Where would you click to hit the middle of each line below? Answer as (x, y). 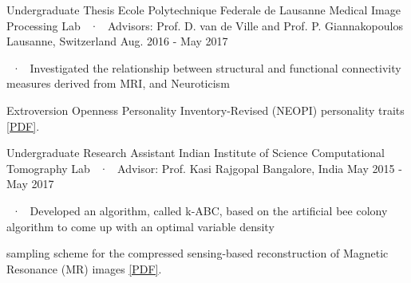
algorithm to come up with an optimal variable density (140, 226)
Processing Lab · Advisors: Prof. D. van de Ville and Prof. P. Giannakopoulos (205, 25)
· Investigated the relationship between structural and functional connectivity (206, 67)
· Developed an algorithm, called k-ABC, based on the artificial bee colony (200, 210)
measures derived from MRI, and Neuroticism (118, 83)
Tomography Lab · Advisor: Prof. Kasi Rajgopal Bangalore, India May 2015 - (204, 168)
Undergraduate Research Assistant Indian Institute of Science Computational (196, 153)
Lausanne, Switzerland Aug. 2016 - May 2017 (117, 41)
